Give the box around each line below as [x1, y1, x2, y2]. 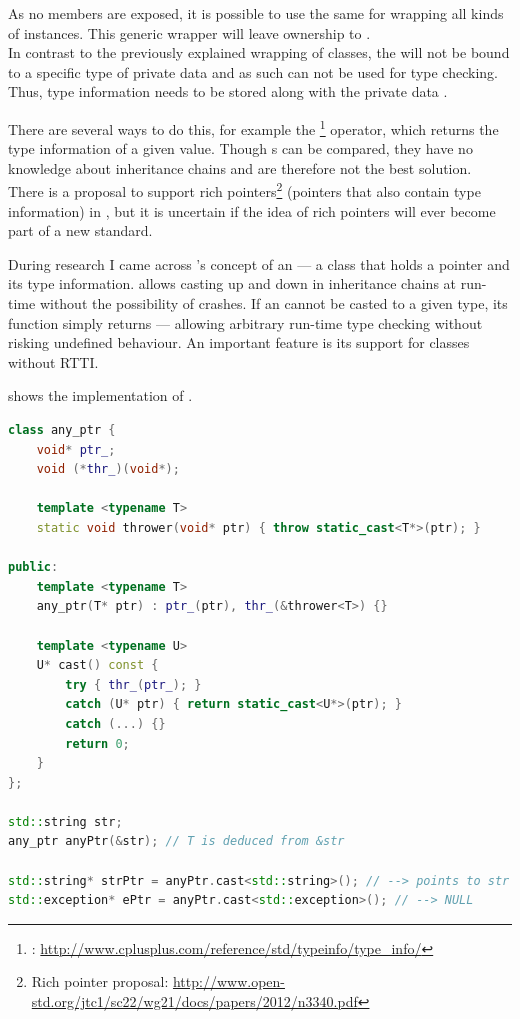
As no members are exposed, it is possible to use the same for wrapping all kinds [8, 3, 504, 23]
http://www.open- [172, 971, 285, 992]
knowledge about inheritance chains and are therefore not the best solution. [8, 157, 472, 178]
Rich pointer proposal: [31, 971, 169, 992]
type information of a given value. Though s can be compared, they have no [8, 138, 473, 159]
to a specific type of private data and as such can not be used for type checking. [8, 61, 498, 82]
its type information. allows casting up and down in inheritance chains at [8, 273, 457, 294]
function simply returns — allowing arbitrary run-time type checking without [8, 312, 483, 333]
